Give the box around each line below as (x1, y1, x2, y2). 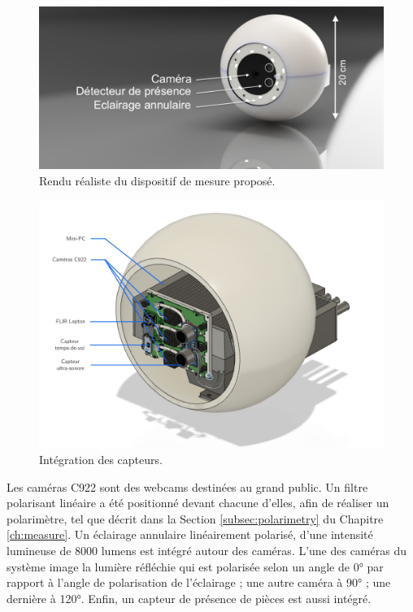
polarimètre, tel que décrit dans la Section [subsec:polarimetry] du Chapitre (7, 510, 384, 527)
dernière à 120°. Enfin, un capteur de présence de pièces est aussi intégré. (7, 589, 372, 606)
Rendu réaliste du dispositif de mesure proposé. (39, 172, 276, 189)
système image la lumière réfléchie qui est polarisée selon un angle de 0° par (7, 558, 384, 575)
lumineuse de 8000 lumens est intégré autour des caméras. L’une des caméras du (7, 541, 406, 558)
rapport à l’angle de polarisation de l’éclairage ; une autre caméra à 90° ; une (7, 574, 391, 591)
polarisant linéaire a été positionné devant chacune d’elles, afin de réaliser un (7, 494, 389, 511)
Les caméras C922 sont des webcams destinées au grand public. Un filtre (7, 478, 368, 495)
